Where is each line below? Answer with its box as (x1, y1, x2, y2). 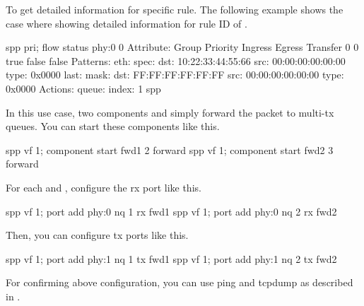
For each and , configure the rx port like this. (6, 180, 201, 194)
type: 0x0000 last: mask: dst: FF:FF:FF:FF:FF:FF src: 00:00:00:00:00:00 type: (6, 67, 344, 82)
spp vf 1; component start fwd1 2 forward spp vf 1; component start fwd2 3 (6, 142, 334, 157)
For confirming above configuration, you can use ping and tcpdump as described (6, 275, 353, 290)
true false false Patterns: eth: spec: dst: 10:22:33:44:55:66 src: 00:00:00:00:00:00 (6, 53, 346, 68)
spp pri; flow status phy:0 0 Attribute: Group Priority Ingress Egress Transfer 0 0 (6, 40, 359, 54)
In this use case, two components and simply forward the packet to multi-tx (6, 105, 334, 119)
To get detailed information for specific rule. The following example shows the (6, 2, 344, 16)
